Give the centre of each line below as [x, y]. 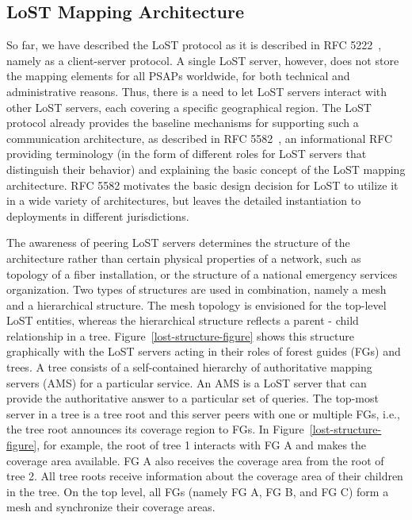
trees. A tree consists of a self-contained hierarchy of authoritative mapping [189, 367]
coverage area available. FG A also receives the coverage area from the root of [195, 460]
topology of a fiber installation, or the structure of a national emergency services [202, 273]
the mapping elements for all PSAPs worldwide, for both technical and [178, 76]
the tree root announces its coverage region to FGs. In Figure [155, 429]
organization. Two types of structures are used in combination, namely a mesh [196, 289]
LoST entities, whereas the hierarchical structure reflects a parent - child [183, 320]
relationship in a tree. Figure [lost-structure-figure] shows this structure [180, 335]
